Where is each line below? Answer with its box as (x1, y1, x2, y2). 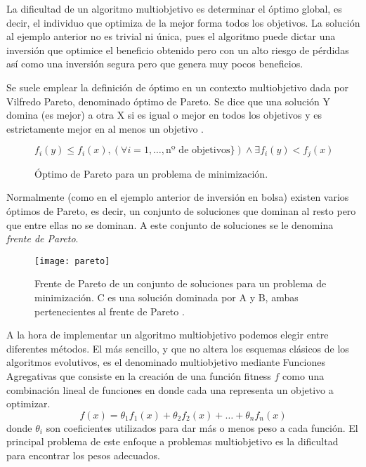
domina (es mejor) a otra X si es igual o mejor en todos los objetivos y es (6, 107, 322, 122)
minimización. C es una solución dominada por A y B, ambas (34, 290, 299, 305)
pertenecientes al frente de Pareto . (34, 303, 185, 318)
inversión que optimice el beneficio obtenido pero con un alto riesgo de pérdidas (6, 42, 349, 57)
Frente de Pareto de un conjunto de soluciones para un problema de (34, 276, 327, 291)
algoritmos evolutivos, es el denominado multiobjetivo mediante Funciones (6, 355, 325, 369)
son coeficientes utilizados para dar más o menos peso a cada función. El (46, 420, 358, 435)
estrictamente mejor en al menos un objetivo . (6, 121, 204, 136)
